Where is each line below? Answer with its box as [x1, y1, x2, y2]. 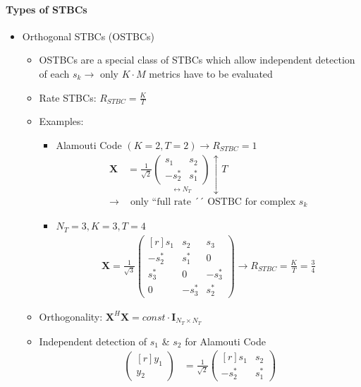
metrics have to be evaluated [149, 66, 273, 81]
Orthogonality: [39, 309, 103, 323]
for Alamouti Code [185, 333, 266, 348]
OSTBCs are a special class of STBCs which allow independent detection [39, 52, 355, 67]
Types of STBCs [6, 1, 87, 16]
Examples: [39, 114, 84, 129]
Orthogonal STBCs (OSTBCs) [22, 28, 155, 43]
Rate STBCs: [39, 90, 97, 105]
